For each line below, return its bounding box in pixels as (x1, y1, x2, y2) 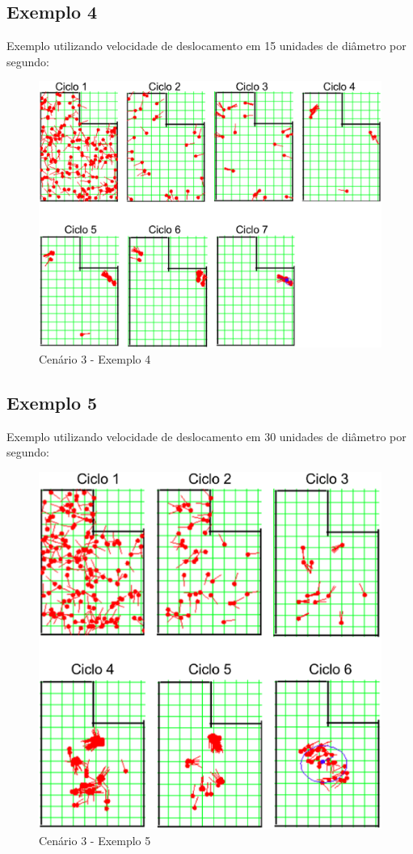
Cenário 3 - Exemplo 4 (39, 350, 151, 367)
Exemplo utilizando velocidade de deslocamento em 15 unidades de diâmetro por (6, 37, 407, 54)
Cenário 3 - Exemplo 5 (39, 832, 151, 849)
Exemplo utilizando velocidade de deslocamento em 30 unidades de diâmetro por (6, 427, 407, 444)
